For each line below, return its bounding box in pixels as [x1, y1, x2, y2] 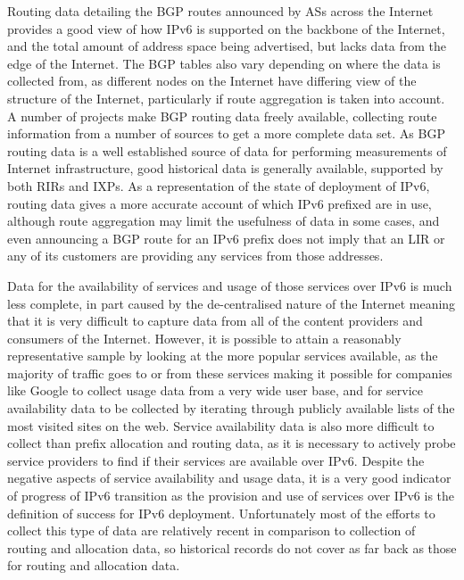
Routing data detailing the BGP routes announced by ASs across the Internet [7, 2, 434, 20]
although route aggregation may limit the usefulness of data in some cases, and [7, 211, 440, 230]
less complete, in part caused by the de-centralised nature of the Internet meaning [7, 294, 456, 312]
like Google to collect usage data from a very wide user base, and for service [7, 381, 424, 400]
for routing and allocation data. [7, 556, 180, 575]
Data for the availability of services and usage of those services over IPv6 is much [7, 276, 452, 294]
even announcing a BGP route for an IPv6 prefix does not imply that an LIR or [7, 228, 445, 247]
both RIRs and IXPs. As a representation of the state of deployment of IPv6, [7, 176, 430, 195]
